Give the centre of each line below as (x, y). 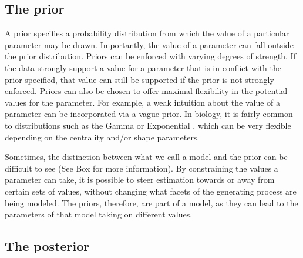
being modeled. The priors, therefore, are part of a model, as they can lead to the (151, 202)
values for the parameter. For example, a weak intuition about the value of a (143, 102)
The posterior (47, 246)
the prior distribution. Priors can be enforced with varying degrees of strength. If (150, 56)
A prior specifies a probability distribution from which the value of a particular (147, 33)
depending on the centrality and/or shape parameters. (102, 137)
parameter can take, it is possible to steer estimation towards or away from (140, 180)
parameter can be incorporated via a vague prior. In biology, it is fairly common (149, 114)
